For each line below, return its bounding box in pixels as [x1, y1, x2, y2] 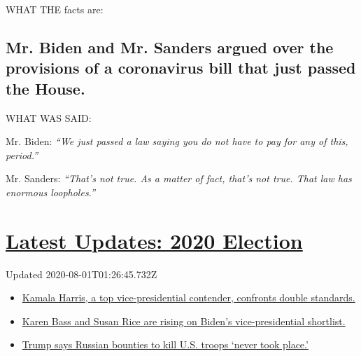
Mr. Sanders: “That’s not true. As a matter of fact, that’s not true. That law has [6, 171, 352, 186]
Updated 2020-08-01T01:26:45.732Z [6, 266, 157, 281]
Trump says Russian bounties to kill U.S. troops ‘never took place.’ [22, 337, 309, 352]
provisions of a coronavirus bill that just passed [6, 57, 356, 78]
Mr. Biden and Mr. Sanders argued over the [6, 36, 334, 57]
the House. [6, 77, 85, 99]
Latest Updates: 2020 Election [6, 226, 303, 254]
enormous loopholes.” [6, 184, 95, 199]
